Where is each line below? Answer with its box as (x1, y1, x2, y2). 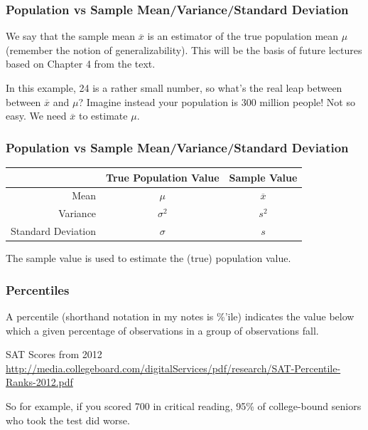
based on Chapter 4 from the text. (6, 56, 156, 71)
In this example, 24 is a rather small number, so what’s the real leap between (6, 80, 342, 95)
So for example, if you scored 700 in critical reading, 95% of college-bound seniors (6, 398, 362, 413)
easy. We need (6, 108, 67, 123)
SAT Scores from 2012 (6, 347, 102, 362)
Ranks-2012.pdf (6, 374, 73, 389)
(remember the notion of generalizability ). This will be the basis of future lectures (6, 42, 362, 57)
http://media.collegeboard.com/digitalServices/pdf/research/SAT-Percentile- (6, 360, 341, 375)
